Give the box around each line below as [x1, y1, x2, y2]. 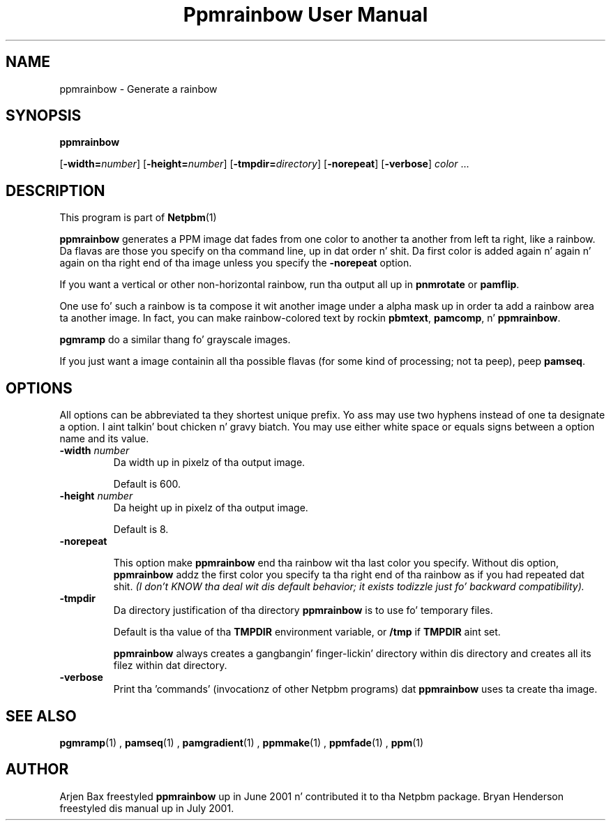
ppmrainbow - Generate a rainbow [59, 82, 218, 95]
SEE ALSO [6, 707, 77, 725]
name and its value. [59, 433, 149, 445]
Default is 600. [113, 478, 181, 490]
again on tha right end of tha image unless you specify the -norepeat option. [59, 257, 412, 269]
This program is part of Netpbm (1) [59, 211, 217, 224]
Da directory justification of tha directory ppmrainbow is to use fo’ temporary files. [113, 604, 493, 617]
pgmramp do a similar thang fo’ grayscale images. [59, 333, 291, 346]
